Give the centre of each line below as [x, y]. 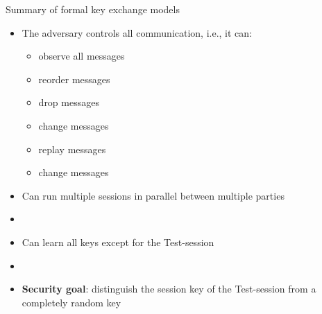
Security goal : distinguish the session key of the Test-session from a [169, 289]
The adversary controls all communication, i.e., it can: [137, 32]
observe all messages [82, 56]
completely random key [71, 302]
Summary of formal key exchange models [93, 9]
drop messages [69, 102]
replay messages [72, 149]
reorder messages [74, 79]
